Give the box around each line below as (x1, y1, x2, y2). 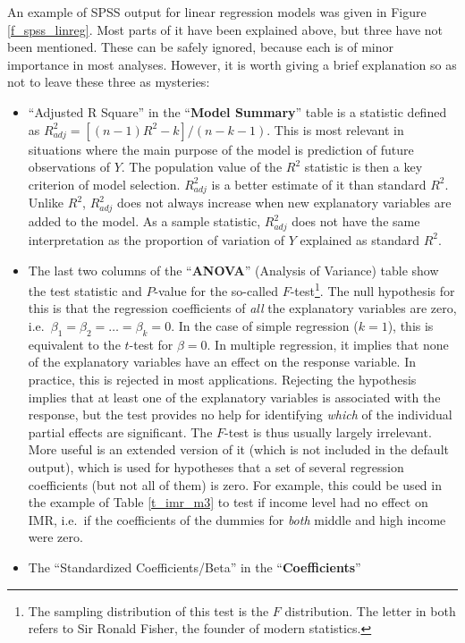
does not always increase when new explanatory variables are (117, 193, 452, 212)
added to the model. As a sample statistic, (28, 212, 261, 231)
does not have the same (292, 212, 420, 231)
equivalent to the (28, 334, 121, 353)
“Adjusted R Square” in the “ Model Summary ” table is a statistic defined (28, 102, 447, 121)
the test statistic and (28, 281, 142, 300)
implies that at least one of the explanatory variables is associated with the (28, 387, 441, 406)
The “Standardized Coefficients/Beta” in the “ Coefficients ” (28, 557, 361, 576)
